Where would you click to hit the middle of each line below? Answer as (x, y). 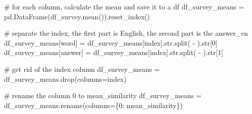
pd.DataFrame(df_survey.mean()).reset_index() (77, 16)
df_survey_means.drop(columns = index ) (65, 79)
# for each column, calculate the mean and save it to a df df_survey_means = (124, 6)
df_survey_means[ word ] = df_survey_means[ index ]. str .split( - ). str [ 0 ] (111, 42)
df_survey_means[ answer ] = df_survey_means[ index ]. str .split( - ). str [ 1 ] (114, 52)
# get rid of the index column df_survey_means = (82, 69)
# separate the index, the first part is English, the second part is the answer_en (126, 33)
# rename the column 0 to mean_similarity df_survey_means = (103, 95)
